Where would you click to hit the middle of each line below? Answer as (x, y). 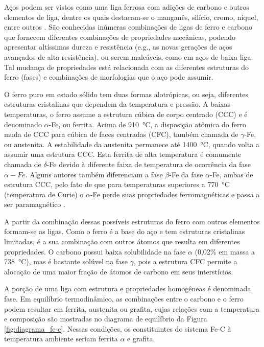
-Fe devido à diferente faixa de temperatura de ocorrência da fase (149, 164)
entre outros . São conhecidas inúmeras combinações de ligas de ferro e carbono (128, 27)
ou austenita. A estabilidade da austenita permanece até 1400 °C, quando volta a (132, 144)
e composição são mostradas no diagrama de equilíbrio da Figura (106, 319)
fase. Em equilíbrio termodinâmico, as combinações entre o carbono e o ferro (124, 299)
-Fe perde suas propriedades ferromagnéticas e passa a (175, 194)
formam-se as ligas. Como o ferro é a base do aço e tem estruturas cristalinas (125, 231)
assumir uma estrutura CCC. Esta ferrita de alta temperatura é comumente (123, 154)
